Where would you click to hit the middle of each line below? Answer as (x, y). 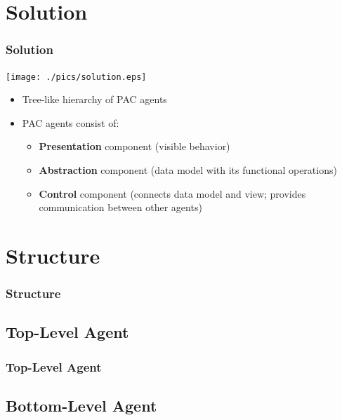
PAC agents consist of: (71, 122)
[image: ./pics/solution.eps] (76, 77)
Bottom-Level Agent (81, 406)
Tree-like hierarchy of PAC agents (94, 99)
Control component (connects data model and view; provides (172, 193)
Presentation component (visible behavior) (134, 146)
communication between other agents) (120, 207)
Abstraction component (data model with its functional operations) (188, 170)
